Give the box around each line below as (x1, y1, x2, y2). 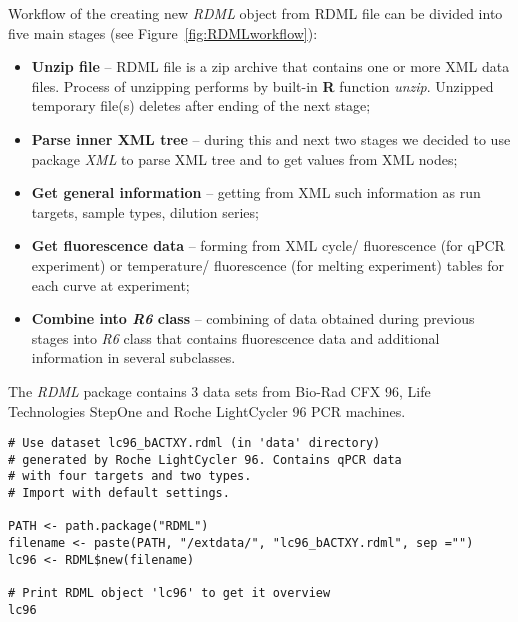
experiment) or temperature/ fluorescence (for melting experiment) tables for (31, 254, 504, 275)
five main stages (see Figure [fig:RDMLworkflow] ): (8, 22, 318, 43)
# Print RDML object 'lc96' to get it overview (8, 586, 331, 600)
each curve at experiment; (31, 274, 190, 295)
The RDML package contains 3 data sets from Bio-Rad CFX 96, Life (8, 380, 431, 401)
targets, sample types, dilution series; (31, 201, 259, 222)
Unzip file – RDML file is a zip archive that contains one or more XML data (31, 56, 510, 77)
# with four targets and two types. (8, 469, 252, 484)
